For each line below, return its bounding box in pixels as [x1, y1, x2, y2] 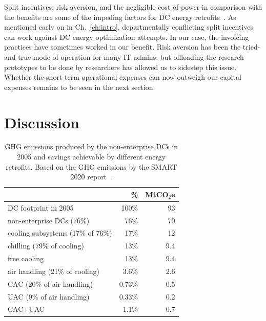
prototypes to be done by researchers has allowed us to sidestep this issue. [4, 61, 237, 72]
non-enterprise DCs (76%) [8, 215, 90, 225]
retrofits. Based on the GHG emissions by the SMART [6, 161, 177, 172]
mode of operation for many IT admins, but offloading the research [33, 51, 244, 62]
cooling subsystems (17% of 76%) [8, 227, 112, 238]
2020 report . [70, 171, 112, 182]
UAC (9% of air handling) [8, 291, 90, 302]
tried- [242, 41, 260, 52]
